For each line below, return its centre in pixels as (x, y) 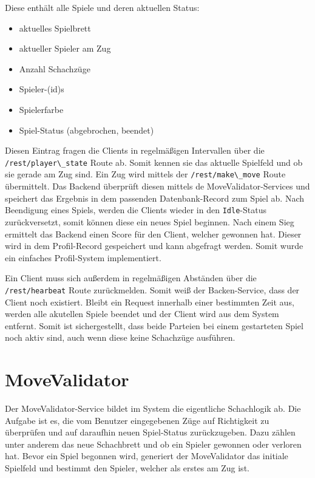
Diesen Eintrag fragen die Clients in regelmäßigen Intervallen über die (135, 150)
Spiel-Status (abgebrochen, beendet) (86, 130)
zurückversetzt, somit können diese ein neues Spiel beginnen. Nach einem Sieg (150, 221)
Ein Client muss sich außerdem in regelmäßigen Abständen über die (131, 278)
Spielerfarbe (41, 109)
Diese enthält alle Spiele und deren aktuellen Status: (102, 7)
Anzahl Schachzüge (55, 68)
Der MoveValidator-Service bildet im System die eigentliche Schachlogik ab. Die (153, 408)
